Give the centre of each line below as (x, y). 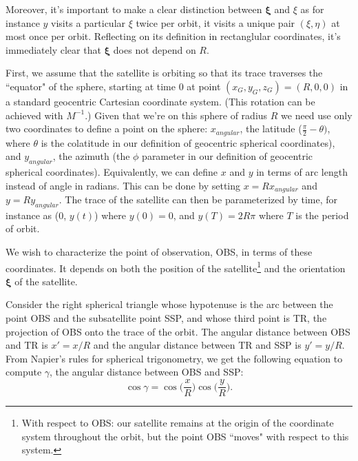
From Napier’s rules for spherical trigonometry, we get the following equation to (174, 358)
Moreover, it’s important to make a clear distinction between (134, 9)
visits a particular (88, 22)
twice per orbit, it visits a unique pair (215, 22)
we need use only (317, 115)
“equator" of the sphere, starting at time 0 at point (113, 86)
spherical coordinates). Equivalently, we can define (112, 172)
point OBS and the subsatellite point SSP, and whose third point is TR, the (166, 318)
